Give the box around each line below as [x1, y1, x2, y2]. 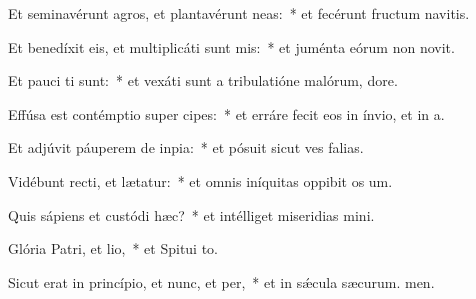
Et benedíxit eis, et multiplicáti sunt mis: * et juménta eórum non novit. [8, 36, 455, 57]
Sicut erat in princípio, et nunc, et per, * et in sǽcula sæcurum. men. [8, 271, 435, 292]
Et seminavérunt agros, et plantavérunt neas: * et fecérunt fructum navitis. [8, 3, 470, 23]
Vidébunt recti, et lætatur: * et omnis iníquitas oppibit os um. [8, 170, 393, 191]
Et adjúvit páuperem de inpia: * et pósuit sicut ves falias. [8, 137, 364, 158]
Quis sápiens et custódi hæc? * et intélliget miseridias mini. [8, 204, 375, 225]
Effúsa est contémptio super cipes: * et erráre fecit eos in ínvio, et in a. [8, 103, 445, 124]
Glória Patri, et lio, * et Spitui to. [8, 238, 219, 259]
